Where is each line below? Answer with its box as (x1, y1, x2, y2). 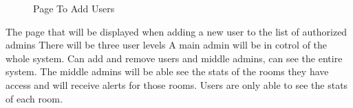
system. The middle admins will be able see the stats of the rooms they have (6, 64, 329, 79)
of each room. (6, 91, 63, 105)
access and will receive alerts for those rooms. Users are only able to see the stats (6, 77, 348, 92)
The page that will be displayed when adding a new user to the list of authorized (6, 24, 347, 38)
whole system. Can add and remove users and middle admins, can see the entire (6, 51, 343, 65)
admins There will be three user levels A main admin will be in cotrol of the (6, 38, 328, 52)
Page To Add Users (33, 1, 115, 15)
